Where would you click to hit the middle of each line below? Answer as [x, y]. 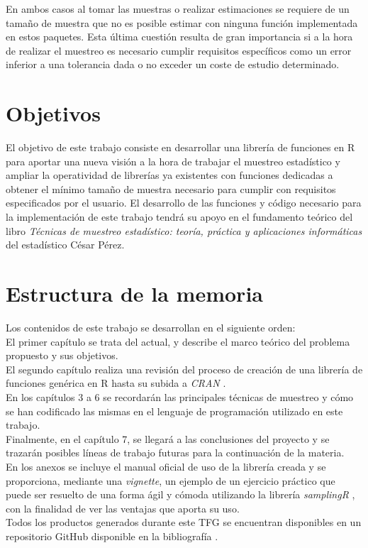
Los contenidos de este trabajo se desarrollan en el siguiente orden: [151, 327]
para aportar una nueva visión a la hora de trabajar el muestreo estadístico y [173, 161]
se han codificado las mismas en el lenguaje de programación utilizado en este [174, 411]
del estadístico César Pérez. [65, 245]
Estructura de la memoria [134, 294]
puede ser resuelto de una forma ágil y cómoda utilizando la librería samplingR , [180, 494]
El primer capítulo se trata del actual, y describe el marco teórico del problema [178, 341]
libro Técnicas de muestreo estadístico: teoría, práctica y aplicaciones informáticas [184, 230]
